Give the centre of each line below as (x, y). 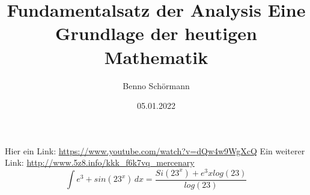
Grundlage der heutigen (156, 33)
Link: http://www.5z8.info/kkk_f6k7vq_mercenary (100, 162)
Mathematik (156, 57)
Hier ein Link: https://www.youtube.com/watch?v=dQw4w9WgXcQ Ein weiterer (155, 150)
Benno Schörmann (156, 85)
